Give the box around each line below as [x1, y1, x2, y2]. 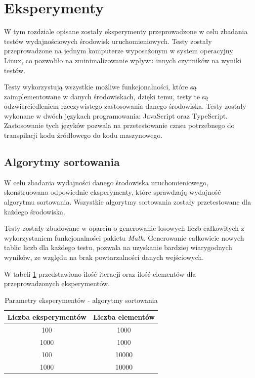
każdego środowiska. [4, 206, 65, 216]
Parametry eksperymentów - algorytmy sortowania [4, 294, 158, 305]
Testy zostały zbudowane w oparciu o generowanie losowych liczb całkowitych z [4, 223, 245, 233]
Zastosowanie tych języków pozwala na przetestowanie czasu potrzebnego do [4, 120, 235, 130]
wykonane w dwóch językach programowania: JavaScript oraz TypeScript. [4, 110, 228, 121]
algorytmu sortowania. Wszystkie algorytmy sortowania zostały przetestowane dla [4, 197, 251, 207]
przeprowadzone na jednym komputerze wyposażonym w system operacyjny [4, 45, 233, 56]
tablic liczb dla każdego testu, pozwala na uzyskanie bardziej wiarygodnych [4, 242, 232, 252]
